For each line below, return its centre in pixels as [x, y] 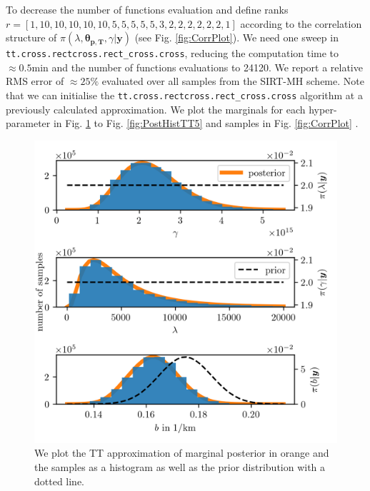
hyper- [323, 109]
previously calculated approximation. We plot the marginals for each [156, 109]
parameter [28, 123]
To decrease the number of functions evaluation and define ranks [147, 9]
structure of [31, 37]
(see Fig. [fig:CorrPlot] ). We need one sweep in [236, 37]
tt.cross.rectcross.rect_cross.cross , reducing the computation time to [172, 53]
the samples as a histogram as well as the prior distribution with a [180, 467]
